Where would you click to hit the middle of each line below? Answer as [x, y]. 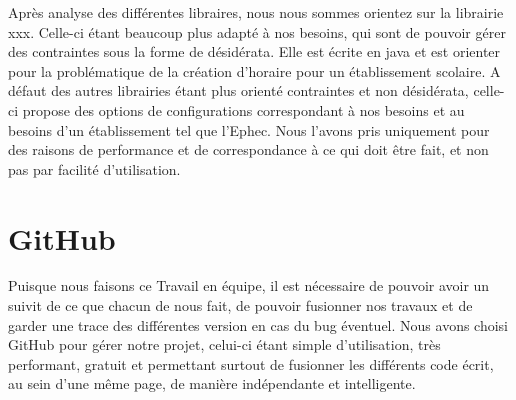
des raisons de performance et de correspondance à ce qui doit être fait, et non [248, 149]
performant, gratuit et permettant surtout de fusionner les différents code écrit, [251, 363]
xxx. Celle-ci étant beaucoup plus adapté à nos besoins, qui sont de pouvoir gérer [257, 31]
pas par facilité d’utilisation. [94, 168]
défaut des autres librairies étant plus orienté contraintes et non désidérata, [238, 90]
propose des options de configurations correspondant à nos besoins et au [243, 109]
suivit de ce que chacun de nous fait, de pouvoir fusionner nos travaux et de [240, 305]
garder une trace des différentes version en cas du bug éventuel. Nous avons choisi [258, 324]
